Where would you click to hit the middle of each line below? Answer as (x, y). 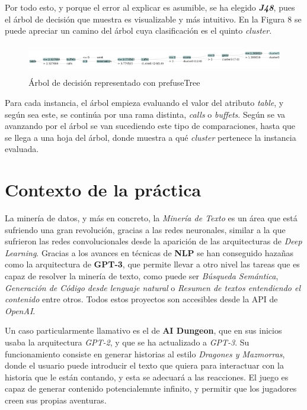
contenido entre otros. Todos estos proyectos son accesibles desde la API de (141, 299)
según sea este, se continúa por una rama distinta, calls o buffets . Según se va (145, 114)
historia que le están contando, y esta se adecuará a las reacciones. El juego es (147, 377)
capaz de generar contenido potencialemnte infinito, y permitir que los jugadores (151, 388)
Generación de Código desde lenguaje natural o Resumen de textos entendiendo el (153, 287)
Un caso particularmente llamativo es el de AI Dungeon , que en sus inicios (143, 330)
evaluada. (22, 149)
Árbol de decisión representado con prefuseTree (114, 83)
